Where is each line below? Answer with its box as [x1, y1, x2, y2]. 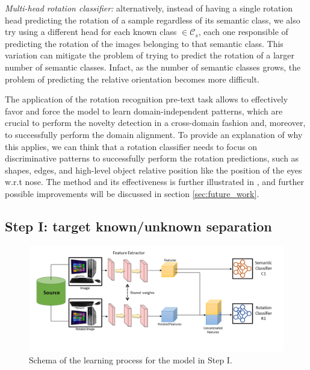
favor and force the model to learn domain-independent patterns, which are [5, 104, 283, 117]
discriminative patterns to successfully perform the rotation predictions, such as [5, 152, 299, 165]
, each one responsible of [198, 25, 288, 38]
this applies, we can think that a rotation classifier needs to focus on [5, 140, 257, 152]
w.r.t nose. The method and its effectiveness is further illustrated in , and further [5, 175, 304, 188]
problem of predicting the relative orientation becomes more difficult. [5, 72, 259, 85]
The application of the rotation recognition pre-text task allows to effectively [5, 93, 288, 105]
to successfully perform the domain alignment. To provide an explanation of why [5, 128, 303, 140]
